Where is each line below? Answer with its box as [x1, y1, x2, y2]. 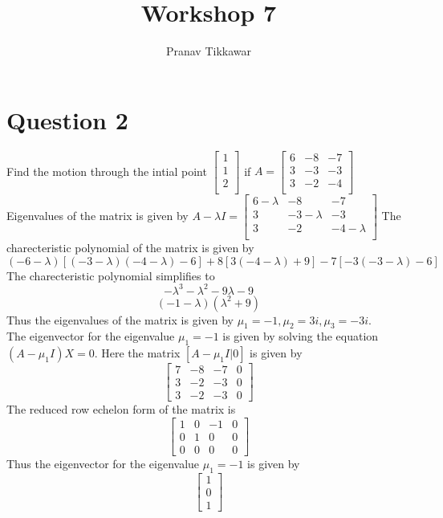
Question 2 [6, 103, 128, 136]
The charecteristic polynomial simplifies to [6, 267, 215, 283]
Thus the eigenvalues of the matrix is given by [6, 311, 234, 328]
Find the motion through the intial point [6, 162, 207, 179]
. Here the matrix [94, 345, 181, 361]
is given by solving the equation [222, 328, 379, 345]
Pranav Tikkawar [165, 43, 252, 59]
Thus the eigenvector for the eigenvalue [6, 455, 200, 471]
